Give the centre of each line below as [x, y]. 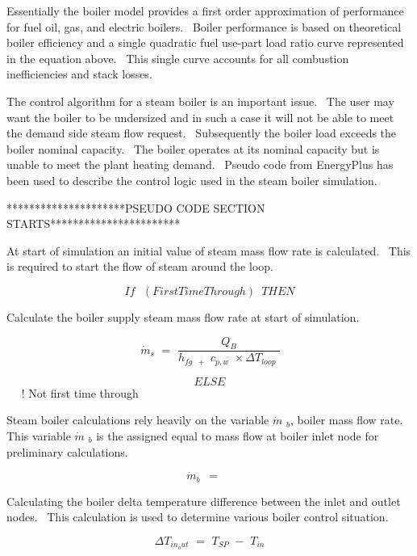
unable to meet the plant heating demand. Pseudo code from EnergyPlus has [200, 164]
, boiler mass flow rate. [346, 420]
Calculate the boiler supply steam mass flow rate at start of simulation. [183, 316]
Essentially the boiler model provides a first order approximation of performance [205, 11]
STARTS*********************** [94, 223]
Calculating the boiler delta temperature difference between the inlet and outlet [204, 501]
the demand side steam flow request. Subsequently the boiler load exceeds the [202, 133]
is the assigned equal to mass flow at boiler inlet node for [238, 435]
